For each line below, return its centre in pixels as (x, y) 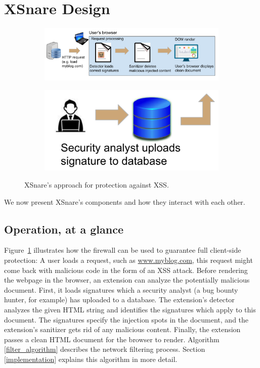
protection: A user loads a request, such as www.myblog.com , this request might (128, 260)
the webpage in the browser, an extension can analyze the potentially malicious (127, 280)
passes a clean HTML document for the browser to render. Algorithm (112, 339)
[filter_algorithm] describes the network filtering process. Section (105, 349)
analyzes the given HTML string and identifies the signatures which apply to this (130, 310)
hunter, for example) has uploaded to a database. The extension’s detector (119, 300)
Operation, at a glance (64, 229)
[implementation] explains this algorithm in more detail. (91, 359)
